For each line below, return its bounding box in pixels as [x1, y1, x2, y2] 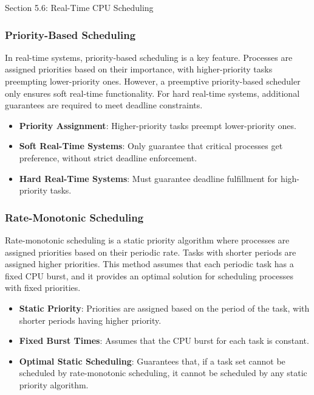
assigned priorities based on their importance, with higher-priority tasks [5, 63, 273, 75]
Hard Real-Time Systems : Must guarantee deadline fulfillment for [19, 172, 278, 184]
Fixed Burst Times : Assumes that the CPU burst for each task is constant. [19, 334, 309, 347]
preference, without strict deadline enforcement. [19, 151, 197, 164]
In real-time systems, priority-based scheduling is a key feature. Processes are [5, 51, 293, 63]
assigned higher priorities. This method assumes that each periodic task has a [5, 257, 294, 270]
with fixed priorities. [5, 281, 81, 294]
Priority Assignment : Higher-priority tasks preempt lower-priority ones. [19, 119, 296, 131]
